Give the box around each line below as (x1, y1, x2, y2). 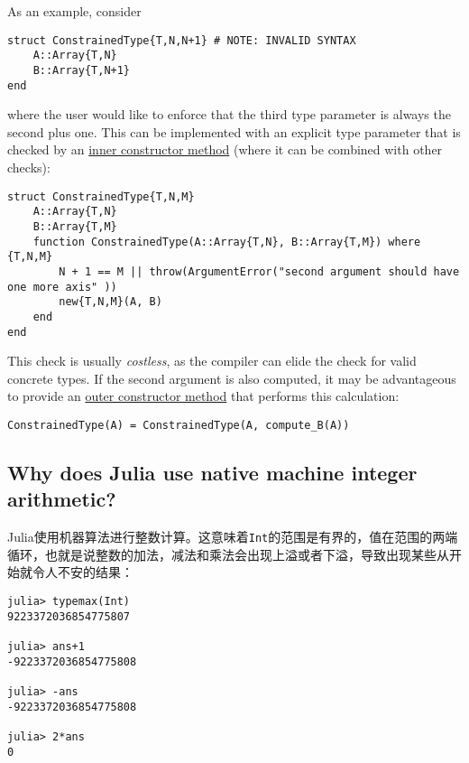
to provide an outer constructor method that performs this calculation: (7, 386, 400, 405)
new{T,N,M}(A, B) (59, 295, 162, 309)
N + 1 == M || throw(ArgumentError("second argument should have (59, 265, 460, 278)
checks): (7, 158, 51, 176)
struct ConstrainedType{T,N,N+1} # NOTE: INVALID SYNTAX (7, 33, 356, 47)
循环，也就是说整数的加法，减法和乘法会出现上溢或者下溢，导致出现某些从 (7, 544, 449, 563)
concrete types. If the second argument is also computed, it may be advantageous (7, 368, 456, 387)
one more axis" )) (7, 280, 117, 293)
